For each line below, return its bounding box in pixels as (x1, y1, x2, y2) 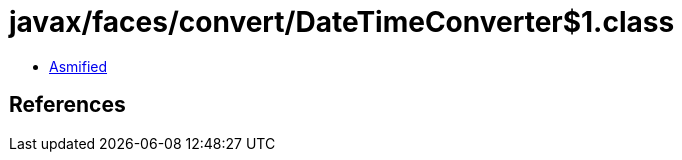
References (9, 92, 126, 118)
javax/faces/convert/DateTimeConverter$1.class (9, 5, 675, 39)
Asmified (49, 57, 108, 75)
